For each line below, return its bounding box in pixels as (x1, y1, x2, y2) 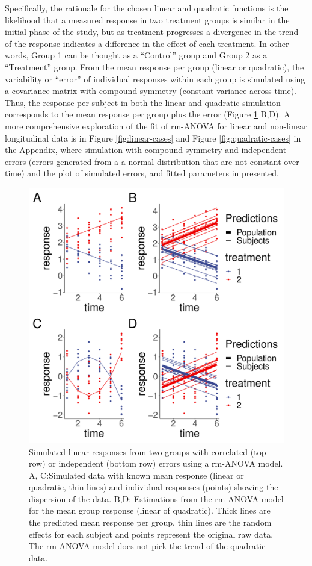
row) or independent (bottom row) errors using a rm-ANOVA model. (29, 457, 283, 470)
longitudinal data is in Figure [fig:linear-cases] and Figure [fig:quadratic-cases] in (5, 131, 301, 144)
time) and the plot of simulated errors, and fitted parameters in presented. (5, 167, 279, 179)
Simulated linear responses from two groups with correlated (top (29, 445, 266, 458)
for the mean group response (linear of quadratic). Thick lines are (29, 504, 271, 517)
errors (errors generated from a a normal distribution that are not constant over (5, 155, 299, 167)
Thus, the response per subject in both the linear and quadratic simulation (5, 96, 281, 108)
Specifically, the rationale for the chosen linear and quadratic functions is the (5, 2, 289, 14)
